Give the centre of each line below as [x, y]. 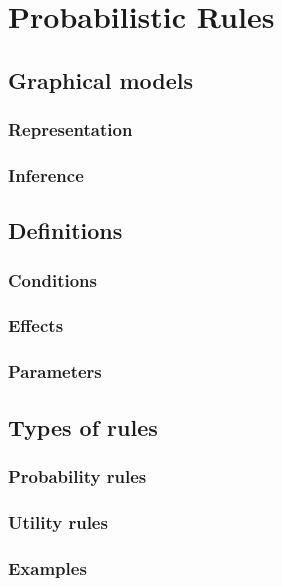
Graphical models [101, 79]
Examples [47, 567]
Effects [36, 325]
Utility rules [58, 521]
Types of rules [83, 426]
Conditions [52, 279]
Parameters [55, 371]
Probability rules [77, 475]
